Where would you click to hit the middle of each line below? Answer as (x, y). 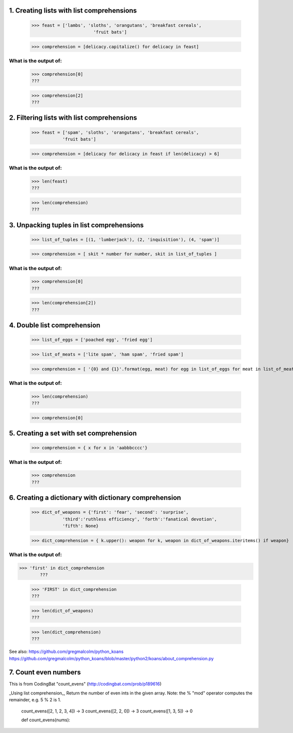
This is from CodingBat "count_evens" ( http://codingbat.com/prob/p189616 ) (85, 684)
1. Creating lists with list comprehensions (73, 10)
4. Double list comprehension (55, 325)
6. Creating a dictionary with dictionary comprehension (95, 498)
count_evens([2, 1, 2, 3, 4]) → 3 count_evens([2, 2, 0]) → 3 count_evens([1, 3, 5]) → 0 (107, 711)
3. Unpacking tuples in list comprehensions (76, 225)
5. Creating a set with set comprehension (73, 433)
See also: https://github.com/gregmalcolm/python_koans (66, 651)
